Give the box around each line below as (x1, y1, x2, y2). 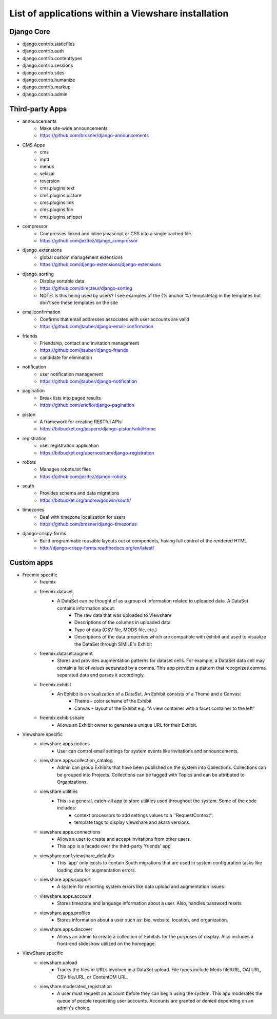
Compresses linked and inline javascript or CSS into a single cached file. (39, 230, 192, 236)
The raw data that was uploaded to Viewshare (74, 612, 172, 618)
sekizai (39, 171, 55, 177)
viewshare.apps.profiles (39, 910, 91, 916)
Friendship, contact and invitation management (39, 340, 140, 346)
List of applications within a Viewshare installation (9, 8, 229, 19)
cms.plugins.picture (39, 192, 82, 198)
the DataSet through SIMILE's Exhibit (74, 641, 152, 647)
